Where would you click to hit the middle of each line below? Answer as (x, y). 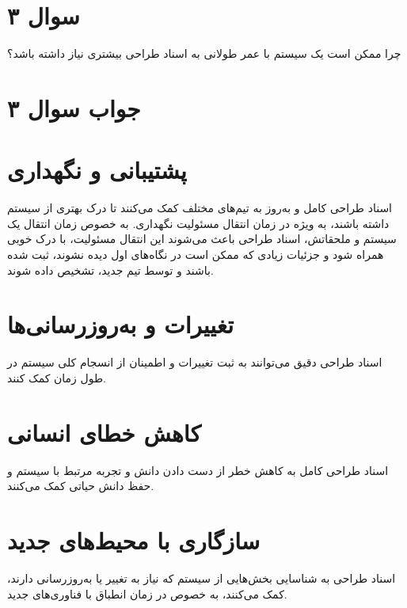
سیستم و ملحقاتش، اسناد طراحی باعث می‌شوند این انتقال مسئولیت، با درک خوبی (202, 239)
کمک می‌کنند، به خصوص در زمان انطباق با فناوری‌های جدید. (147, 593)
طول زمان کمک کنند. (57, 377)
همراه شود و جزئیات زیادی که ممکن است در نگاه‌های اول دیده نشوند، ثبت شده (196, 254)
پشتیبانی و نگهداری (97, 170)
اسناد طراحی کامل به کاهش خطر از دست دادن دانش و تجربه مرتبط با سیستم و (198, 470)
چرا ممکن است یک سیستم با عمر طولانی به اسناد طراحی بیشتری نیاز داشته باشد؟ (204, 53)
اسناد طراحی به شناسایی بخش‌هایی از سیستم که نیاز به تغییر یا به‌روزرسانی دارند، (202, 578)
